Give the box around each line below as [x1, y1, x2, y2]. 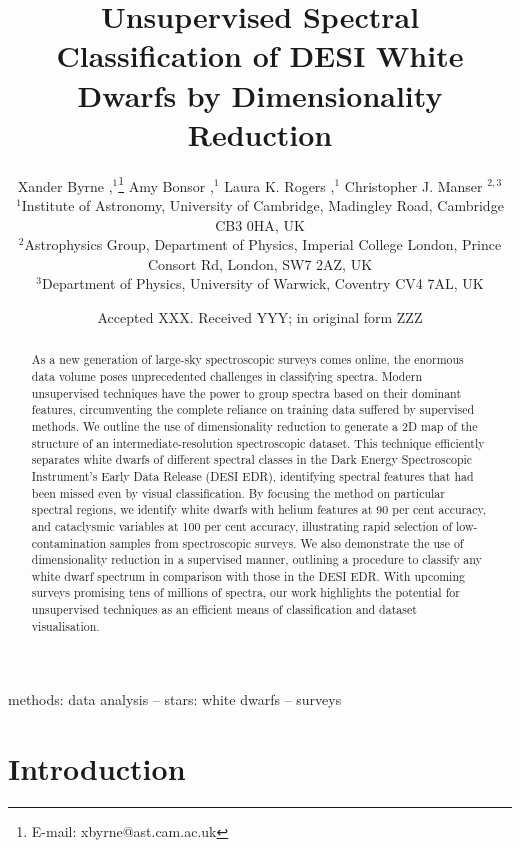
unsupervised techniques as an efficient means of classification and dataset [31, 601, 417, 618]
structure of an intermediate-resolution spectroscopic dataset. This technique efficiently [31, 434, 485, 451]
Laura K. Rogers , [224, 175, 335, 196]
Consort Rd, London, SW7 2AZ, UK [147, 253, 373, 274]
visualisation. [31, 617, 100, 634]
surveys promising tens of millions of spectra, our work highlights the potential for [31, 584, 460, 601]
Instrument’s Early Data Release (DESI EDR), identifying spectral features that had [31, 467, 474, 484]
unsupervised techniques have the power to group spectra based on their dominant [31, 384, 462, 401]
